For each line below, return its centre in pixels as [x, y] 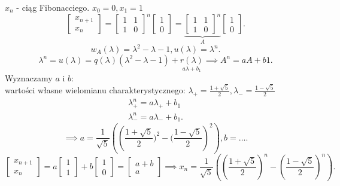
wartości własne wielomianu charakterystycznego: [95, 89]
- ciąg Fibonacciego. [53, 7]
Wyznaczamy [29, 77]
